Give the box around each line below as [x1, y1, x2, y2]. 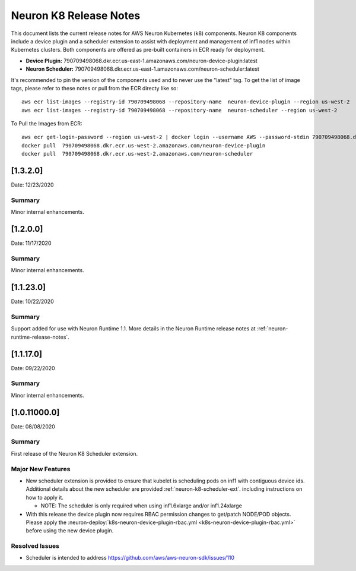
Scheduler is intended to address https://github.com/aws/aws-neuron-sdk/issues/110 [26, 554, 234, 561]
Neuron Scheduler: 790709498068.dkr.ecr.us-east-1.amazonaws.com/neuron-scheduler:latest [26, 65, 259, 72]
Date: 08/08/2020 [11, 422, 56, 430]
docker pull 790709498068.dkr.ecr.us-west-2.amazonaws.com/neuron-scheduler [21, 150, 253, 157]
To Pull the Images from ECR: [11, 120, 82, 127]
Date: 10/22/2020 [11, 298, 54, 305]
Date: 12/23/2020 [11, 181, 54, 188]
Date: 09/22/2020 [11, 364, 55, 371]
